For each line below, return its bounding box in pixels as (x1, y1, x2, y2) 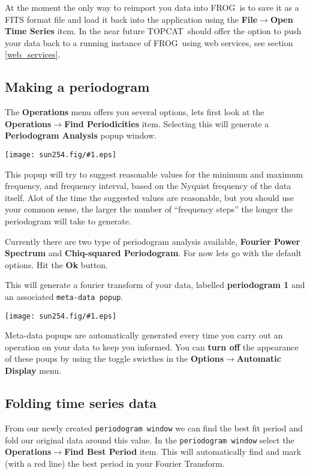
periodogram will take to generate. (5, 214, 131, 227)
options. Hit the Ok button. (5, 258, 109, 271)
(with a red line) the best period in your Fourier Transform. (5, 457, 225, 469)
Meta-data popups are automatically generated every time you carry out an (5, 329, 283, 341)
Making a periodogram (5, 77, 150, 96)
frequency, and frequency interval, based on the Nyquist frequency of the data (5, 179, 291, 192)
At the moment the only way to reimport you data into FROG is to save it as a (5, 1, 299, 13)
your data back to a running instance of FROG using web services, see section (5, 36, 293, 49)
